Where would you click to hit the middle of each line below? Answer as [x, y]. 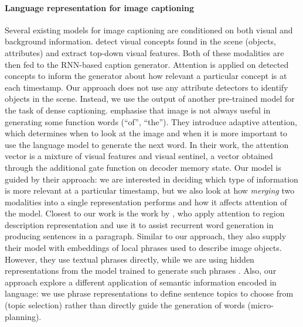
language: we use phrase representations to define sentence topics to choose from [149, 293]
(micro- [261, 305]
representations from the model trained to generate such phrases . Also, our [141, 271]
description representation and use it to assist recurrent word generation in [139, 224]
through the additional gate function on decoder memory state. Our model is [143, 167]
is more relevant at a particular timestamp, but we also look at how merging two [150, 190]
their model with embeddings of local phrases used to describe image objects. [143, 248]
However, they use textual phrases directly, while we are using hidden [130, 259]
